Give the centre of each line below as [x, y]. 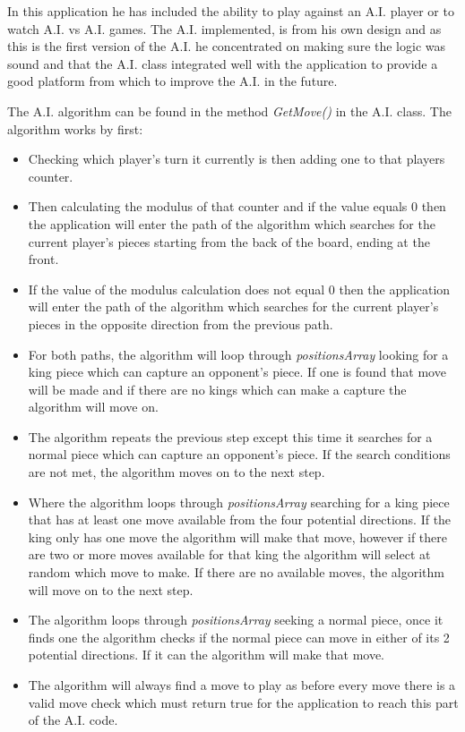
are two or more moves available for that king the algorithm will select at [229, 554]
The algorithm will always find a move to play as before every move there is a [242, 685]
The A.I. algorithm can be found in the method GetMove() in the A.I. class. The [229, 111]
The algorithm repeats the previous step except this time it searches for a [230, 436]
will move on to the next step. [111, 589]
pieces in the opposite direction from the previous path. [181, 323]
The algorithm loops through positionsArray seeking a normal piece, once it [236, 620]
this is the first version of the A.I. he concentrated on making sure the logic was [227, 46]
